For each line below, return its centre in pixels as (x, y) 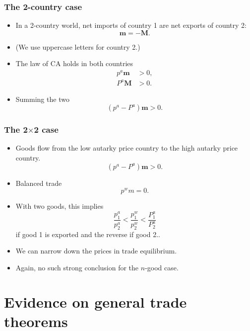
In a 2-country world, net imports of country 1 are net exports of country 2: (131, 25)
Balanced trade (39, 183)
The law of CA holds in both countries (74, 63)
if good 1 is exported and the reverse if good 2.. (88, 234)
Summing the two (42, 99)
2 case (46, 129)
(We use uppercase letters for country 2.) (78, 46)
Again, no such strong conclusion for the (77, 267)
